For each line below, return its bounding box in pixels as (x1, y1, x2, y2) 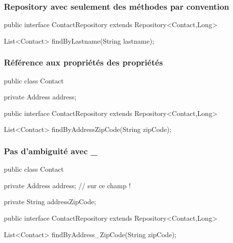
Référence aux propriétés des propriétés (4, 56, 163, 68)
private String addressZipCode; (4, 196, 96, 207)
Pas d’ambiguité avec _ (4, 145, 98, 157)
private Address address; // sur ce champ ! (4, 180, 131, 190)
